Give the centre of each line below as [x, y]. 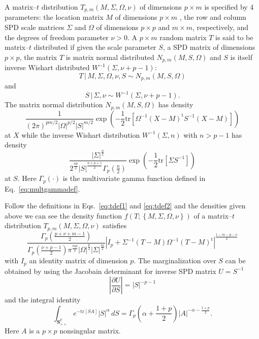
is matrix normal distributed [110, 57]
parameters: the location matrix [54, 17]
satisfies [115, 225]
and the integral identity [43, 300]
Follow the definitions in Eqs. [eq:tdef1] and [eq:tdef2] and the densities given [125, 206]
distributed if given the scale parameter [95, 47]
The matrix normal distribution [54, 104]
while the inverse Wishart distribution [81, 134]
